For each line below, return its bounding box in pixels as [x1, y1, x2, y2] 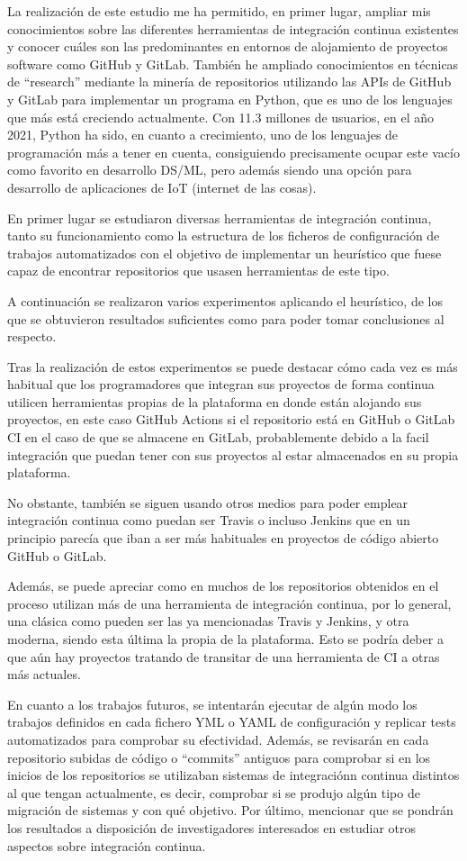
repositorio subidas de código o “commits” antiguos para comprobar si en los [7, 748, 431, 766]
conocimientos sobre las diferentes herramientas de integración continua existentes [7, 19, 459, 38]
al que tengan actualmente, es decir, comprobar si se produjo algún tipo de [7, 783, 420, 802]
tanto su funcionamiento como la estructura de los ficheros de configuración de [7, 226, 440, 245]
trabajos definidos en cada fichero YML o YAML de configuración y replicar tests [7, 712, 456, 731]
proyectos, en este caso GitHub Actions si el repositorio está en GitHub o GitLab [7, 410, 455, 429]
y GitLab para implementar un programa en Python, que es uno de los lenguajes [7, 89, 453, 108]
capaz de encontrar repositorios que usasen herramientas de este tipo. [7, 261, 390, 280]
